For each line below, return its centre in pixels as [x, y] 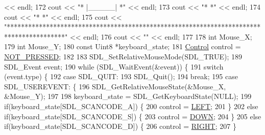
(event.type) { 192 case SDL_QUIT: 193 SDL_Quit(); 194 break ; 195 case [121, 76]
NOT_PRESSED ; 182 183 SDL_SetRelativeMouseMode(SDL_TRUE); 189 [123, 56]
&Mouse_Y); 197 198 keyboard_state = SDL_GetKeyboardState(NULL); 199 [128, 96]
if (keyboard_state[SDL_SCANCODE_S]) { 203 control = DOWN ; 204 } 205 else [133, 116]
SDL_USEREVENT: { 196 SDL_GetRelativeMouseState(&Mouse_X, [115, 86]
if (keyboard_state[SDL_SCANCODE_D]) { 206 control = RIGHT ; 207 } [120, 126]
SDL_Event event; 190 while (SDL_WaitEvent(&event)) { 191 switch [114, 66]
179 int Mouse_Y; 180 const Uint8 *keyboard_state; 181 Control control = [123, 46]
